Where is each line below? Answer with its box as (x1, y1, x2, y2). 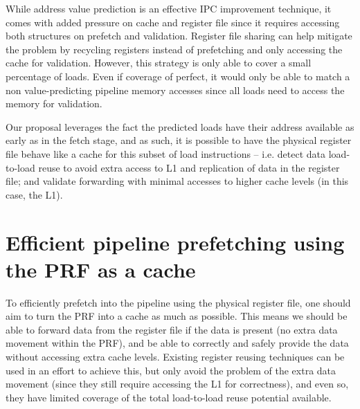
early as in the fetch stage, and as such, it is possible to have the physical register (6, 133, 352, 147)
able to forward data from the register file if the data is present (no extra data (6, 322, 338, 336)
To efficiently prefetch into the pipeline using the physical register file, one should (6, 295, 351, 309)
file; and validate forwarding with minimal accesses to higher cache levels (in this (6, 174, 349, 188)
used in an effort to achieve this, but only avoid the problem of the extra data (6, 363, 336, 377)
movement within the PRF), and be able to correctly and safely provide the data (6, 336, 349, 350)
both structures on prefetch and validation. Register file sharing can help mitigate (6, 28, 352, 43)
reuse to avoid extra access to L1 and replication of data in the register (38, 160, 340, 174)
